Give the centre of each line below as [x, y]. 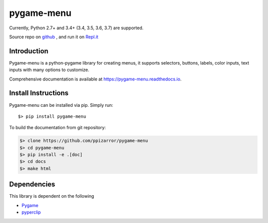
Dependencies [32, 185]
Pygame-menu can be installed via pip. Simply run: [61, 105]
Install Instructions [39, 93]
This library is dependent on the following [52, 196]
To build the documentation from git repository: [58, 128]
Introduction [29, 51]
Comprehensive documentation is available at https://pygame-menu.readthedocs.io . [95, 79]
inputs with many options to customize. [49, 70]
